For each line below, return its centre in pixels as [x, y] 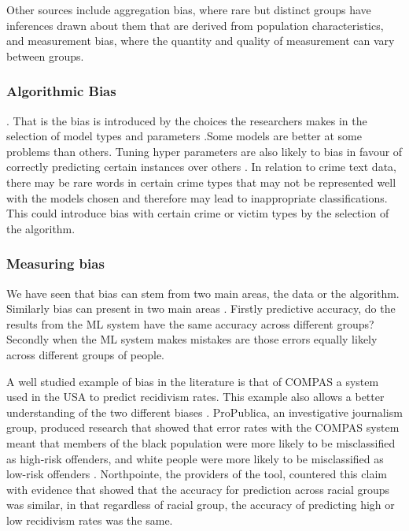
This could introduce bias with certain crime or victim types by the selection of [198, 213]
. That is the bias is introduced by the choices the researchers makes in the [187, 120]
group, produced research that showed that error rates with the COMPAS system [203, 427]
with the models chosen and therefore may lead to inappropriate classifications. [197, 197]
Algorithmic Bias [61, 91]
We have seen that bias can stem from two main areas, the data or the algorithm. [203, 293]
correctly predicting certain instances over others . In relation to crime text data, [201, 167]
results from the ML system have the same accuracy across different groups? [190, 323]
